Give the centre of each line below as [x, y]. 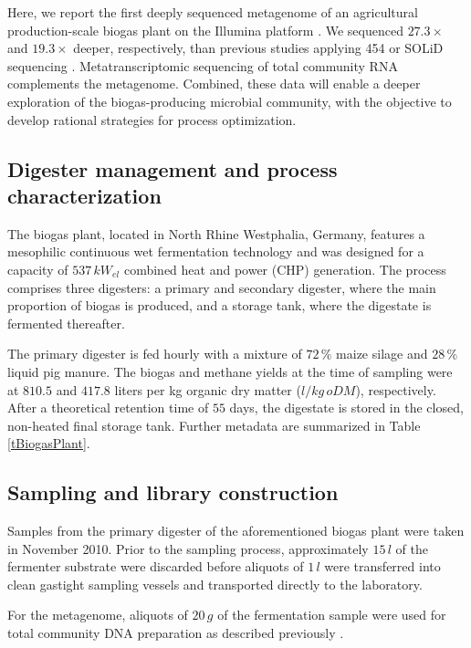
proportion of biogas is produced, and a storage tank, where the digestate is [220, 305]
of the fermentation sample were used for [332, 615]
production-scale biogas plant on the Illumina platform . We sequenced [205, 30]
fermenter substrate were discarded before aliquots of [156, 566]
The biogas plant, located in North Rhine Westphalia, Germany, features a [216, 233]
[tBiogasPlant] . [49, 443]
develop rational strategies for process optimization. [152, 119]
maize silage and [382, 354]
